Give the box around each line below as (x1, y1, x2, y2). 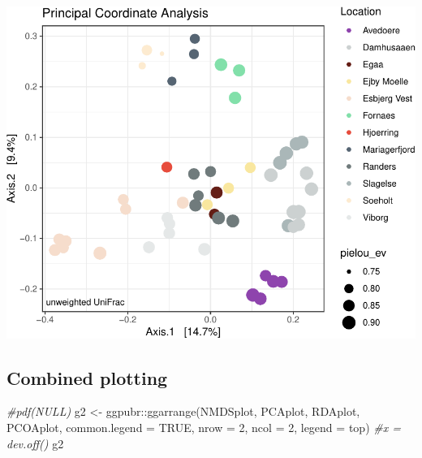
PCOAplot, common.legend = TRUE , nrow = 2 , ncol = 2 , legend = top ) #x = (6, 419, 401, 436)
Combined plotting (6, 365, 168, 390)
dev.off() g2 (6, 434, 64, 452)
